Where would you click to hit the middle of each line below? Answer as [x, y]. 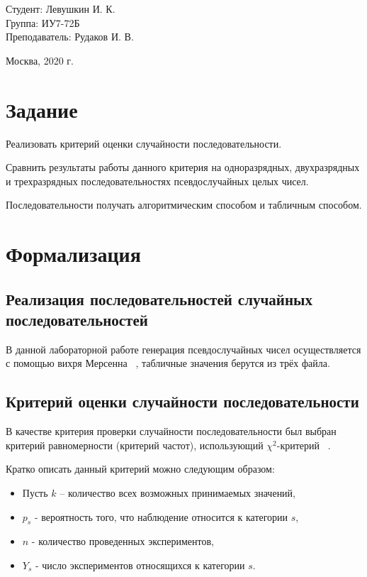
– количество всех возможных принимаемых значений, [177, 493]
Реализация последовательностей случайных [159, 298]
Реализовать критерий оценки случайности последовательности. [144, 143]
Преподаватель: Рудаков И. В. [70, 37]
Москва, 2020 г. [40, 60]
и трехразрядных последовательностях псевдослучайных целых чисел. [157, 181]
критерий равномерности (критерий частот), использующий [135, 445]
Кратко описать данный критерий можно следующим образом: [140, 469]
